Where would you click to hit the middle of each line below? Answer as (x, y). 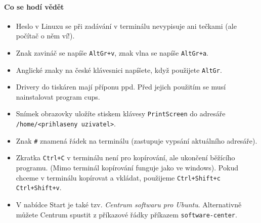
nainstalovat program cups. (58, 96)
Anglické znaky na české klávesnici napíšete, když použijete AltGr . (119, 70)
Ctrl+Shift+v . (39, 187)
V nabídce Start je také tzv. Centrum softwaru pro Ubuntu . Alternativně (129, 205)
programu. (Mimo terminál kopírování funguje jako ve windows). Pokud (127, 168)
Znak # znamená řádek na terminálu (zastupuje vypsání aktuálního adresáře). (137, 140)
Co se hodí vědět (34, 6)
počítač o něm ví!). (45, 36)
